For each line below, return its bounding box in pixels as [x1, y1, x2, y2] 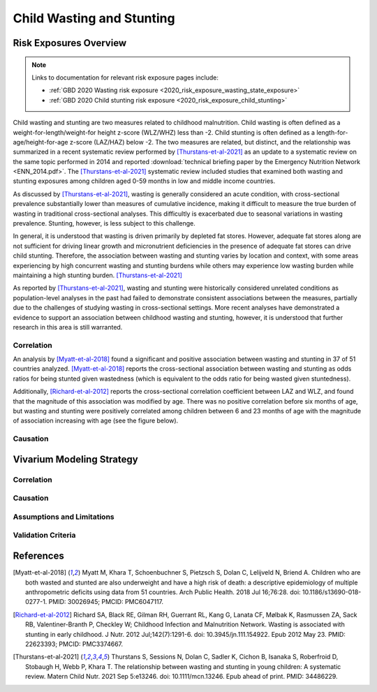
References [13, 550, 64, 562]
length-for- [316, 128, 348, 136]
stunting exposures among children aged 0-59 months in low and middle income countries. [13, 177, 276, 185]
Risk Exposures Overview [13, 37, 127, 49]
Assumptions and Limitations [13, 512, 114, 522]
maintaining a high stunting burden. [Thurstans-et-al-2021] [13, 271, 183, 279]
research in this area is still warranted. [13, 323, 123, 331]
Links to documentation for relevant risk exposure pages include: [31, 73, 219, 82]
